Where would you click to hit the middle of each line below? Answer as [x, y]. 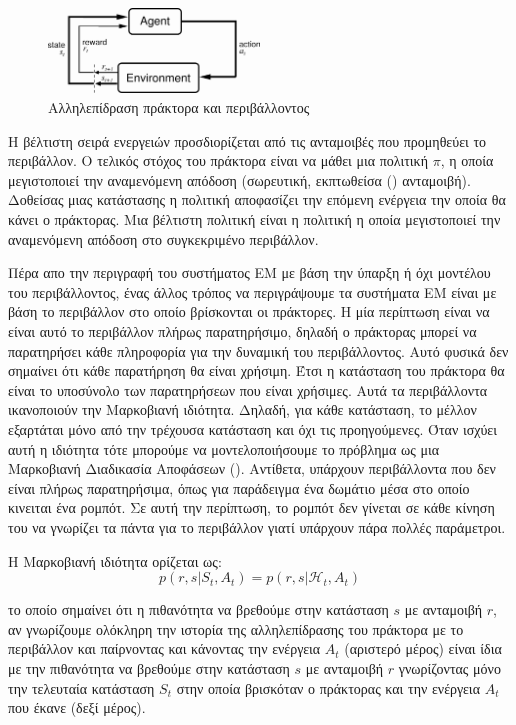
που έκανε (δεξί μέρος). [77, 707]
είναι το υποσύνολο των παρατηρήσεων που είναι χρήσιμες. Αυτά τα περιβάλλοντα [248, 389]
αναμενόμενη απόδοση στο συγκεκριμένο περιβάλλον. [163, 238]
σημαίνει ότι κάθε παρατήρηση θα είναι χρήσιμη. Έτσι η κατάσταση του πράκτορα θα [256, 370]
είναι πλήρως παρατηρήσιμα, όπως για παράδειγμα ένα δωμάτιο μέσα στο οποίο [239, 487]
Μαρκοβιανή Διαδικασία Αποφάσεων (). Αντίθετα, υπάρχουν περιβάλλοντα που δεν [252, 468]
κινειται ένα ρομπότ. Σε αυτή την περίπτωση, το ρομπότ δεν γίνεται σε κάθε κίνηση [251, 507]
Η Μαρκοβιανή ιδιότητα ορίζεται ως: [115, 560]
